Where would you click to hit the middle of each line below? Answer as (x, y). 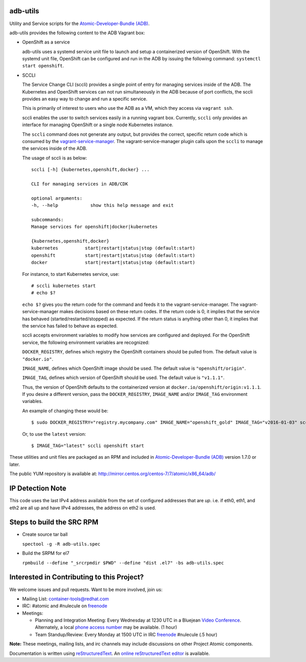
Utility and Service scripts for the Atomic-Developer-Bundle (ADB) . (80, 23)
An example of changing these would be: (65, 411)
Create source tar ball (45, 534)
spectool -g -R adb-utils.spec (61, 544)
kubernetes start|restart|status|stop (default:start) (113, 248)
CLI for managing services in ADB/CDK (80, 184)
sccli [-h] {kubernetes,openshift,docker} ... (91, 170)
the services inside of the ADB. (55, 149)
